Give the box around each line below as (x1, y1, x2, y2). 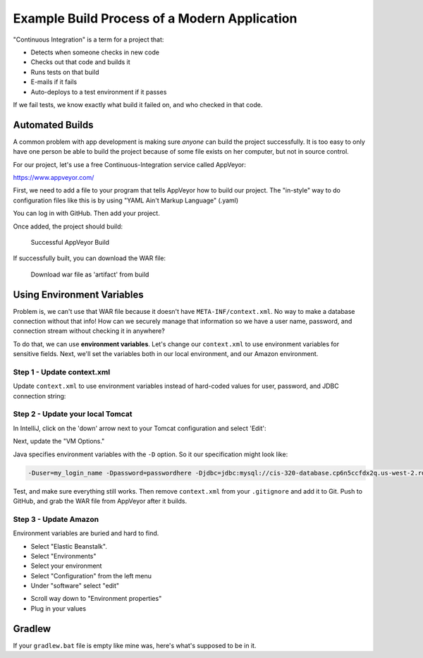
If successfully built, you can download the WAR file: (13, 254, 166, 262)
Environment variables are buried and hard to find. (13, 529, 159, 537)
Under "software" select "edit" (30, 582, 120, 590)
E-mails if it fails (30, 78, 78, 86)
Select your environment (30, 561, 102, 571)
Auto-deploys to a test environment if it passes (30, 87, 167, 96)
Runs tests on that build (30, 68, 99, 76)
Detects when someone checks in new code (30, 48, 160, 56)
